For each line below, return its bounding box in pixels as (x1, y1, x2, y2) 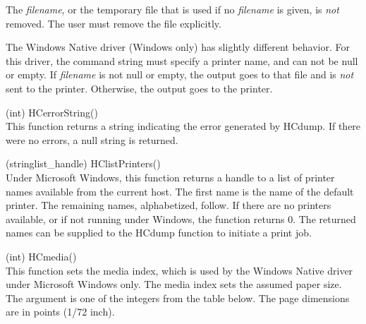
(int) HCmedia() (6, 248, 77, 263)
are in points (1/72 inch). (6, 304, 115, 319)
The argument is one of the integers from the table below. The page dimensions (6, 290, 350, 305)
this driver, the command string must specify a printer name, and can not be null (6, 53, 358, 68)
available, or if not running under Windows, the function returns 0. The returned (6, 211, 356, 226)
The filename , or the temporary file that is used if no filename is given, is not (6, 2, 339, 16)
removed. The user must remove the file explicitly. (6, 16, 221, 30)
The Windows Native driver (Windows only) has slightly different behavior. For (6, 40, 350, 54)
